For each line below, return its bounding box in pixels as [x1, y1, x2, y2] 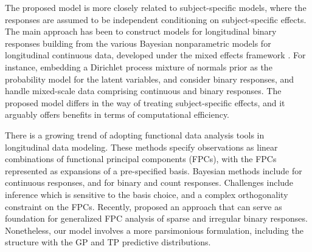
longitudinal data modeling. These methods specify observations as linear [5, 140, 278, 153]
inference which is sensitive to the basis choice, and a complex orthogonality [5, 188, 288, 200]
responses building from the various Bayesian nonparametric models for [5, 36, 271, 49]
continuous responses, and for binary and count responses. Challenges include [5, 176, 294, 189]
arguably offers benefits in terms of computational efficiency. [5, 108, 230, 121]
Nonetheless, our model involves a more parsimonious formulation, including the [5, 223, 303, 236]
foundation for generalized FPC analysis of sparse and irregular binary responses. [5, 212, 308, 225]
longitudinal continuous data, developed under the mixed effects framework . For [5, 49, 306, 61]
